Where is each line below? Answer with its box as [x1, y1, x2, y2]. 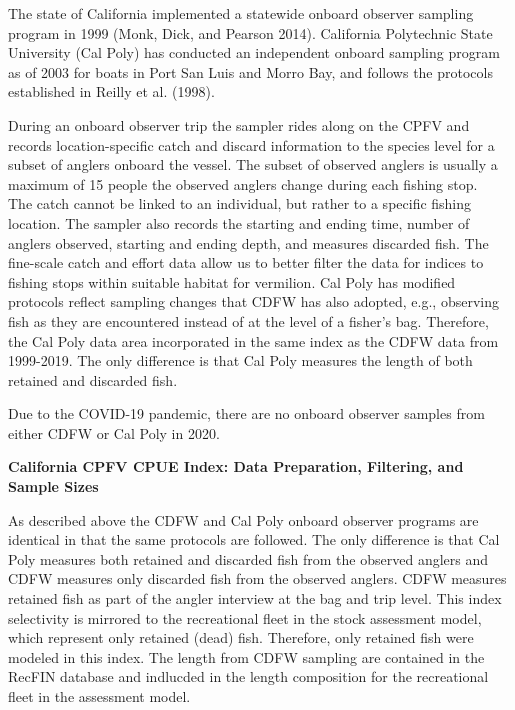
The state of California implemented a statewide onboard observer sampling [8, 3, 474, 23]
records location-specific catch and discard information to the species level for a [8, 134, 495, 155]
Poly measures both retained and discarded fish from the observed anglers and [8, 548, 489, 569]
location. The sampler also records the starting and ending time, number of [8, 212, 470, 233]
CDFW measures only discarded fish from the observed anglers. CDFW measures [8, 568, 507, 589]
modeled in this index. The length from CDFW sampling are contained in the [8, 646, 485, 667]
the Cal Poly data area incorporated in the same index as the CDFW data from [8, 330, 499, 351]
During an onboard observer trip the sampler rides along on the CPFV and [8, 114, 470, 135]
